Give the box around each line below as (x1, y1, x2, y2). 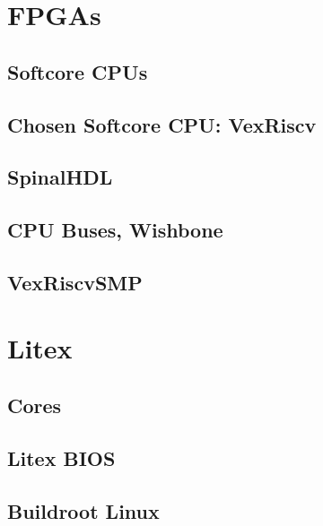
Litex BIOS (7, 444, 116, 471)
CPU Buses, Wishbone (7, 216, 223, 244)
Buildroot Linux (7, 496, 160, 524)
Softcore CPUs (7, 57, 148, 85)
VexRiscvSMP (7, 268, 143, 296)
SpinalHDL (7, 163, 113, 191)
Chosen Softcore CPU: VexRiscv (7, 110, 317, 138)
